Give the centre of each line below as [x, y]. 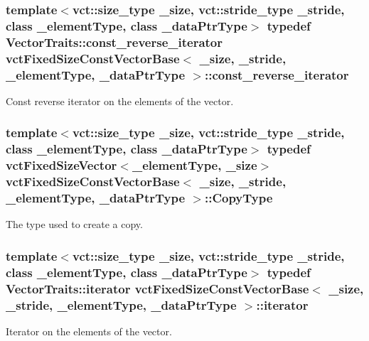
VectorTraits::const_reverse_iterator [114, 42]
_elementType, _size [194, 165]
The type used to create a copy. [74, 224]
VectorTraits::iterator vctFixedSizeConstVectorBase [157, 288]
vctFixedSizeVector [61, 165]
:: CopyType [239, 198]
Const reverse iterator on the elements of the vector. [120, 101]
